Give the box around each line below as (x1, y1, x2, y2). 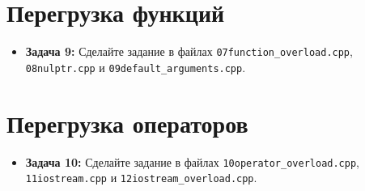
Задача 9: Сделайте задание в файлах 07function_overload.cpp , (25, 43, 353, 60)
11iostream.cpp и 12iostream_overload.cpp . (25, 169, 257, 186)
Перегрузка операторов (6, 106, 248, 139)
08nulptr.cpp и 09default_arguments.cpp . (25, 58, 246, 75)
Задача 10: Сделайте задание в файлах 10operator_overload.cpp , (25, 153, 359, 170)
